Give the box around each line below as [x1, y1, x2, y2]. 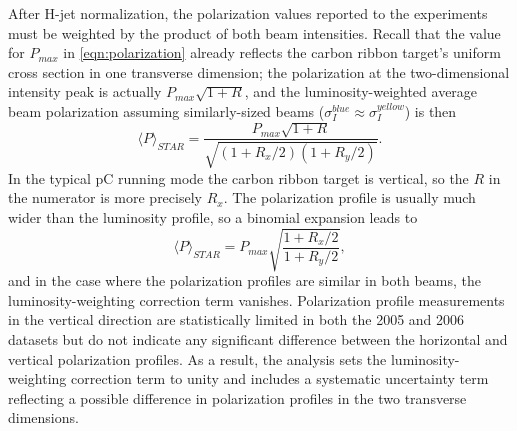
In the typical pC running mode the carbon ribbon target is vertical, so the [8, 167, 469, 188]
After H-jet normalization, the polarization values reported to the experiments [8, 3, 488, 23]
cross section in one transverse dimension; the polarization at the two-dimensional [8, 61, 510, 82]
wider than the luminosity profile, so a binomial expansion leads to [8, 206, 418, 227]
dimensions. [8, 407, 79, 428]
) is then [404, 100, 457, 121]
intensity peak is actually [8, 81, 162, 102]
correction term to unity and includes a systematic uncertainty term [70, 368, 489, 389]
